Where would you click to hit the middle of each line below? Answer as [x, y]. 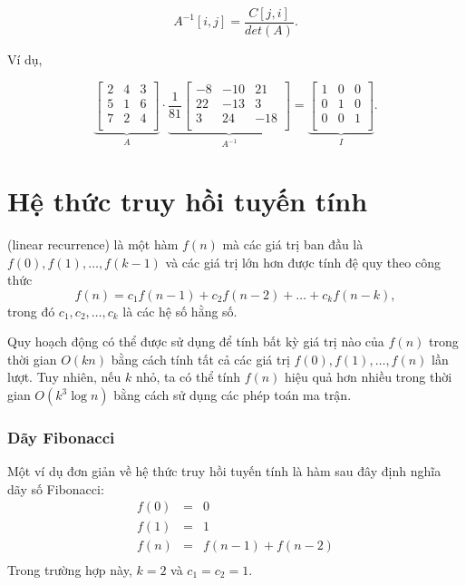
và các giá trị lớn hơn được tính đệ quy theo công [303, 262]
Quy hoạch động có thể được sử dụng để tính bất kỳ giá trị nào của [196, 341]
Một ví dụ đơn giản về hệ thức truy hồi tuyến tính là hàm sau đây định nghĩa [224, 471]
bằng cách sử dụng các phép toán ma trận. [233, 395]
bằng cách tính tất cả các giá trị [200, 359]
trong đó [31, 311]
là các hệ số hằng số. [180, 311]
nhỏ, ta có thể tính [188, 377]
